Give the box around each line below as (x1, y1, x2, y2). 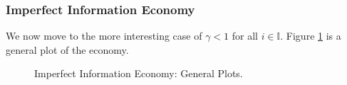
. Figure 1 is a (280, 28, 341, 43)
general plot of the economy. (6, 42, 129, 57)
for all (232, 28, 258, 43)
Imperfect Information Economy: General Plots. (34, 66, 243, 81)
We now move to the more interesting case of (6, 28, 202, 43)
